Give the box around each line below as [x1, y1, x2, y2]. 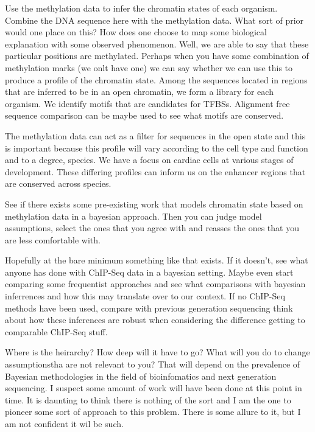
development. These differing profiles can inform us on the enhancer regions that [5, 165, 306, 178]
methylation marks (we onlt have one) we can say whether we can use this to [5, 61, 293, 74]
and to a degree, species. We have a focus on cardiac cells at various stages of [5, 153, 294, 166]
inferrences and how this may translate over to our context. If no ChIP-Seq [5, 290, 285, 302]
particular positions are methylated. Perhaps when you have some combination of [5, 49, 309, 62]
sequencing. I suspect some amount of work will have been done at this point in [5, 381, 302, 394]
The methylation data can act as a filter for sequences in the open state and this [5, 129, 306, 142]
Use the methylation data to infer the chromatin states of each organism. [5, 2, 278, 14]
